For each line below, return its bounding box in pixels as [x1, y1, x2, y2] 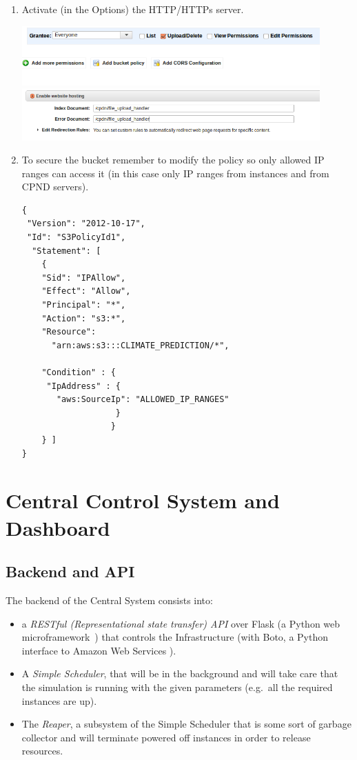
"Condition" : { [41, 368, 116, 378]
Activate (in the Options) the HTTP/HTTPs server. [21, 2, 244, 16]
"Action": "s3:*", [41, 313, 126, 323]
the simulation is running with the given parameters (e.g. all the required [21, 679, 333, 694]
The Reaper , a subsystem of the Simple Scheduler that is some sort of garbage [21, 717, 351, 731]
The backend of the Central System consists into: [6, 592, 213, 607]
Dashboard [6, 513, 110, 541]
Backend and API [6, 561, 135, 582]
